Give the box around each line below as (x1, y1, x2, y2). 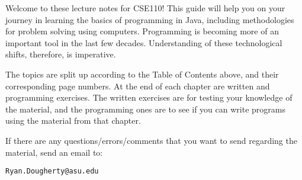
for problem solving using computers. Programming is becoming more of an (5, 25, 279, 37)
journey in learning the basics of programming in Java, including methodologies (5, 13, 294, 25)
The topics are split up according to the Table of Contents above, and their (5, 67, 279, 80)
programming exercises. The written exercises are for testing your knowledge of (5, 91, 293, 104)
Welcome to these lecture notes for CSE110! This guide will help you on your (5, 2, 285, 14)
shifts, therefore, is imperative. (5, 48, 116, 60)
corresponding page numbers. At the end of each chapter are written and (5, 79, 270, 92)
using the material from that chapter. (5, 114, 141, 127)
